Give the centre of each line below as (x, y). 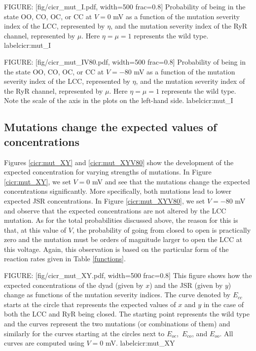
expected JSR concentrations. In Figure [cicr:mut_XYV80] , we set (105, 200)
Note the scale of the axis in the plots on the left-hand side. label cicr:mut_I (119, 100)
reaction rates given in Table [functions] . (65, 259)
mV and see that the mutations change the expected (171, 181)
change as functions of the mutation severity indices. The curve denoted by (117, 295)
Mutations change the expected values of (110, 127)
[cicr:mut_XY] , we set (37, 181)
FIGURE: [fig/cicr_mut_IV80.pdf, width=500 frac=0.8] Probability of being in (125, 61)
